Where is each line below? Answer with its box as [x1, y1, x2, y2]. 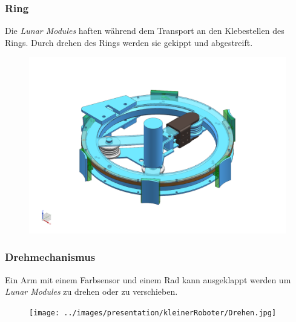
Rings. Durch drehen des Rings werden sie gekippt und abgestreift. [5, 36, 253, 48]
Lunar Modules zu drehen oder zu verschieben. [5, 285, 178, 298]
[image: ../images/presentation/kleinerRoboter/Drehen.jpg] [29, 308, 277, 317]
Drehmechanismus [5, 249, 96, 264]
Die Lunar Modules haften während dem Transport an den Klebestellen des [5, 24, 284, 37]
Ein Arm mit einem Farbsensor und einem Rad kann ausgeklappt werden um [5, 273, 291, 286]
